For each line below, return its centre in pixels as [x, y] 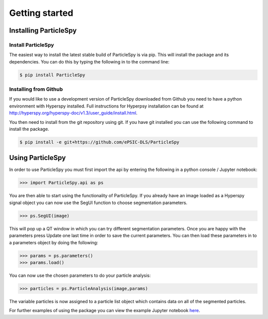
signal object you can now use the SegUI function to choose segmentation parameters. [98, 203]
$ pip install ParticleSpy [52, 75]
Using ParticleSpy [37, 158]
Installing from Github [36, 89]
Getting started [41, 13]
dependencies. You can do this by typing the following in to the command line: [89, 61]
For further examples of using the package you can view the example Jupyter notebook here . [105, 311]
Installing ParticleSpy [43, 30]
